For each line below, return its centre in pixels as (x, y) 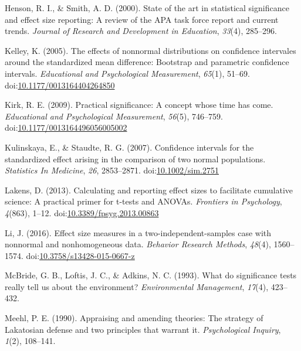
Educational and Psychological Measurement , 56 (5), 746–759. (114, 116)
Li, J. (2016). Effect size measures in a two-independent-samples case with (138, 232)
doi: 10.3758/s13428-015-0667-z (80, 255)
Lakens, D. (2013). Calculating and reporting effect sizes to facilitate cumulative (149, 190)
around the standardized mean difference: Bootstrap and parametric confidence (147, 62)
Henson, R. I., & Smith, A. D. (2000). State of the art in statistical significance (147, 8)
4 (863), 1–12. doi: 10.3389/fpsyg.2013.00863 (82, 212)
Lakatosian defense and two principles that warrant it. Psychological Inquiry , (143, 329)
